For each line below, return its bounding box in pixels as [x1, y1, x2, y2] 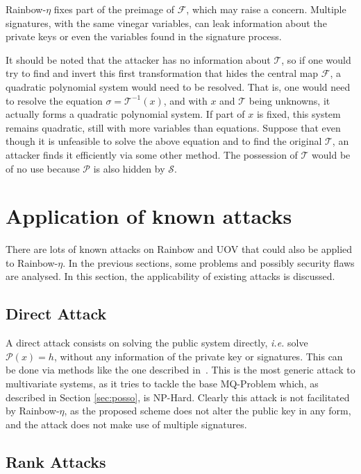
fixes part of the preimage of [53, 2, 174, 16]
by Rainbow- [6, 403, 60, 418]
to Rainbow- [6, 255, 58, 270]
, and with [163, 93, 208, 107]
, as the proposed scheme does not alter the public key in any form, [64, 403, 351, 418]
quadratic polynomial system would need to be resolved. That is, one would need [6, 79, 351, 94]
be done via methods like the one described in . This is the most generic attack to [6, 362, 355, 377]
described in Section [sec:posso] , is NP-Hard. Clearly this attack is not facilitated [6, 389, 350, 404]
